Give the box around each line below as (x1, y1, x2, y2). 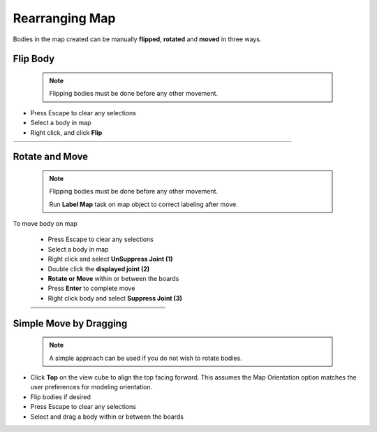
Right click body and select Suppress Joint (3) (47, 294, 183, 302)
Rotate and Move (13, 151, 89, 163)
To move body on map (13, 219, 78, 228)
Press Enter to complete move (47, 284, 135, 293)
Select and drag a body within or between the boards (30, 412, 184, 421)
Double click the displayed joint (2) (47, 264, 150, 273)
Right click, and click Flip (30, 128, 103, 136)
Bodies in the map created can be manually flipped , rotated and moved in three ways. (13, 35, 262, 43)
